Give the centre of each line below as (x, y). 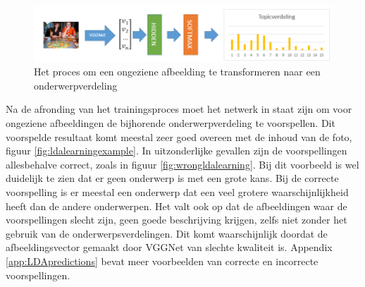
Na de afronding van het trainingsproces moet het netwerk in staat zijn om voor (179, 109)
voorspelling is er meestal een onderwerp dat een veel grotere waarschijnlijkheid (177, 192)
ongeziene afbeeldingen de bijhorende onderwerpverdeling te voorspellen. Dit (171, 123)
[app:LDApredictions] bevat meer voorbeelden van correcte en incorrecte (162, 261)
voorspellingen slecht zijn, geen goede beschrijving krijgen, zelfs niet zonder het (177, 220)
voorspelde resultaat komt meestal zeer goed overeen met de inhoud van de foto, (179, 136)
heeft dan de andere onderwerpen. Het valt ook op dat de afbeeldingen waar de (177, 206)
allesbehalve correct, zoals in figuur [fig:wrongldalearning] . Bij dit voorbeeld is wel (182, 164)
